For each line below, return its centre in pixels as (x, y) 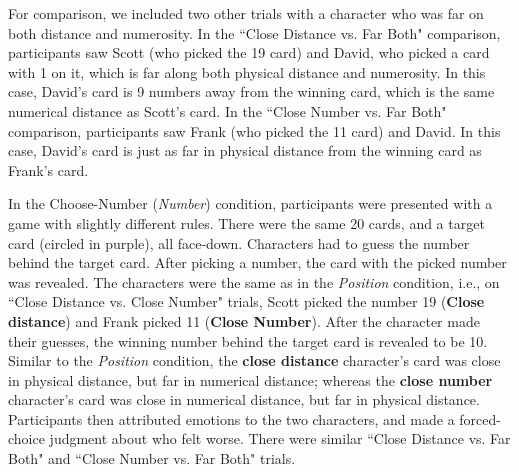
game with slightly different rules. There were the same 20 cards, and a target (246, 222)
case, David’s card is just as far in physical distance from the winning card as (245, 150)
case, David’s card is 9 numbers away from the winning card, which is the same (251, 91)
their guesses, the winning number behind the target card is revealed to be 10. (248, 340)
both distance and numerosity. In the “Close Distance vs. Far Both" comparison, (254, 32)
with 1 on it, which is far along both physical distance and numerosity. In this (247, 71)
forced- (480, 418)
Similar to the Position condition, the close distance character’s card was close (254, 360)
